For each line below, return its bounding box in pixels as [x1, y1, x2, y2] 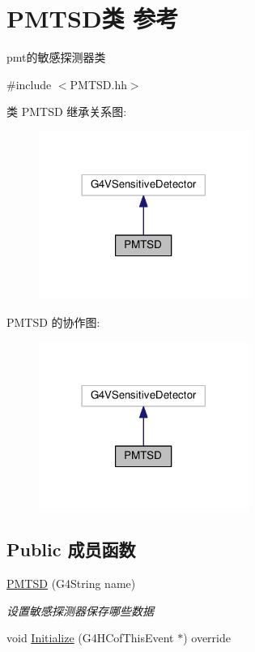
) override [183, 629, 231, 646]
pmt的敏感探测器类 [6, 49, 106, 66]
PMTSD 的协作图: [6, 314, 100, 331]
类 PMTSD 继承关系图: [6, 103, 127, 120]
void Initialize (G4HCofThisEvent [6, 629, 174, 646]
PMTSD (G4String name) [6, 575, 136, 592]
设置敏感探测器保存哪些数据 [6, 602, 154, 619]
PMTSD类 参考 [6, 2, 179, 35]
